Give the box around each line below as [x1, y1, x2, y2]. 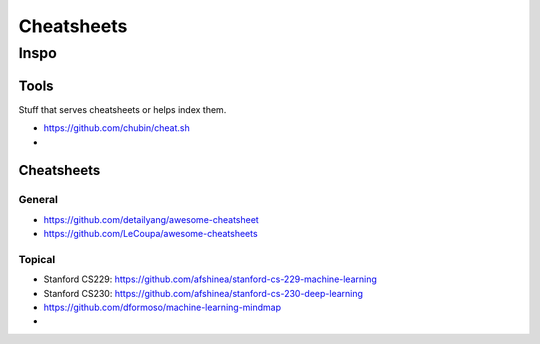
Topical [18, 252, 56, 266]
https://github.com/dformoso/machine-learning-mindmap [43, 301, 282, 313]
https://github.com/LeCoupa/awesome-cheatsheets [43, 228, 259, 240]
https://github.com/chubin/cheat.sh [43, 122, 190, 134]
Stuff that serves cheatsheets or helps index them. [18, 103, 227, 115]
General [18, 193, 59, 207]
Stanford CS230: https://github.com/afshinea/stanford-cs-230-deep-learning [43, 287, 364, 299]
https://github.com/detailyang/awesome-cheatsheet [43, 213, 259, 225]
